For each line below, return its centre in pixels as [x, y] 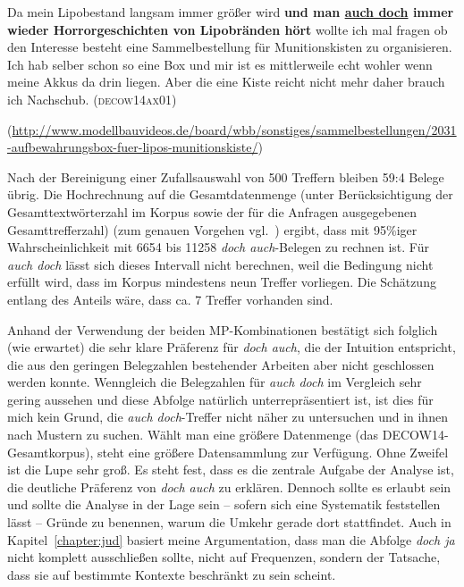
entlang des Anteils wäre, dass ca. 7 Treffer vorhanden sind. [170, 299]
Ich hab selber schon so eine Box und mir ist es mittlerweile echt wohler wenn [220, 64]
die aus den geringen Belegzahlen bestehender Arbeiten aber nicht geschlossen [221, 364]
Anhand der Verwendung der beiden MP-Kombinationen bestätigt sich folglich [223, 329]
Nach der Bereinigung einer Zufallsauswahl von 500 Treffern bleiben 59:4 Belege [226, 176]
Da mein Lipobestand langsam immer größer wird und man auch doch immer [231, 12]
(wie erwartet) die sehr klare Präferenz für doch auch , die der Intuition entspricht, [232, 347]
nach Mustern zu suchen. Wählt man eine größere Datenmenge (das [193, 435]
